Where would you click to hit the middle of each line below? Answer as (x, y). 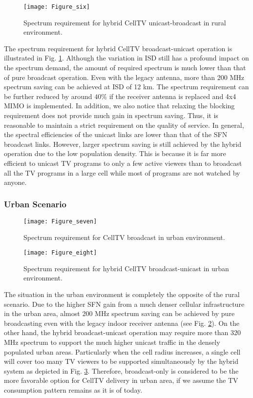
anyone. (15, 182)
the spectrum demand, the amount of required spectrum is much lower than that (125, 68)
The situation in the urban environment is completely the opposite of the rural (122, 294)
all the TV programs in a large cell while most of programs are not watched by (122, 172)
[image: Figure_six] (57, 7)
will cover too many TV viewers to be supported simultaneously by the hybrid (121, 361)
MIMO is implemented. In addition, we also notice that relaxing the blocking (119, 106)
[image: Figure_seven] (60, 221)
